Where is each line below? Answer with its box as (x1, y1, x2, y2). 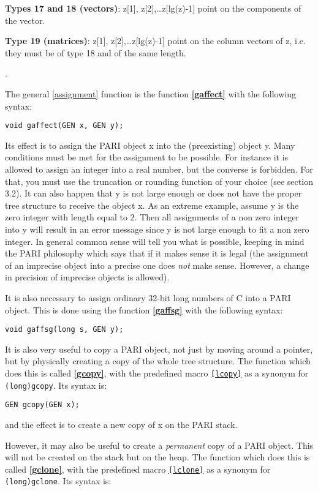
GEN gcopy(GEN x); (5, 400, 80, 410)
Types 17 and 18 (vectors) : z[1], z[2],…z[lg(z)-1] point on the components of (5, 2, 301, 14)
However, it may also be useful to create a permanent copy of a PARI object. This (5, 438, 314, 451)
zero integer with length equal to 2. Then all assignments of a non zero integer (5, 211, 299, 223)
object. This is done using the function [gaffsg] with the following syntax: (5, 303, 283, 316)
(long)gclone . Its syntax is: (5, 474, 112, 487)
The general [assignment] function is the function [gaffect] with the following (5, 87, 296, 100)
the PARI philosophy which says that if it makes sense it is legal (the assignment (5, 247, 309, 260)
